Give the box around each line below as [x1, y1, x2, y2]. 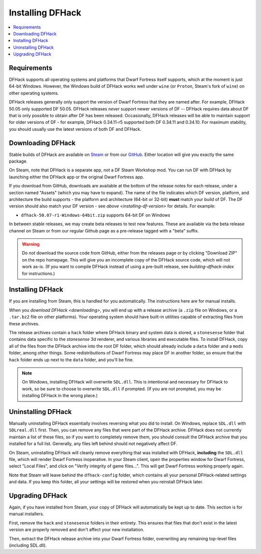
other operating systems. [9, 90, 59, 96]
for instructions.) [22, 270, 55, 276]
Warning [22, 241, 40, 247]
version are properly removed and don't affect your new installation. [9, 527, 145, 533]
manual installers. [9, 511, 44, 517]
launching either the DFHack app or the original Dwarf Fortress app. [9, 174, 145, 180]
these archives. [9, 321, 40, 326]
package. [9, 158, 28, 164]
